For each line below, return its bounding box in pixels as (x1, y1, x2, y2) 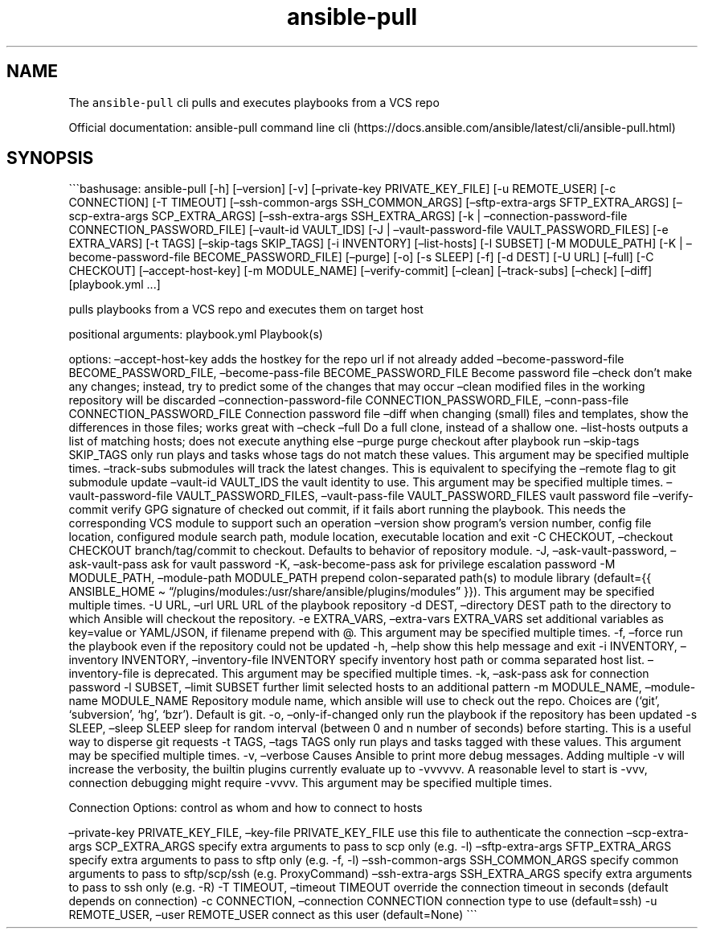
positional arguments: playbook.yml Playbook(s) (68, 327, 323, 342)
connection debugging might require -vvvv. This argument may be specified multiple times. (68, 776, 553, 790)
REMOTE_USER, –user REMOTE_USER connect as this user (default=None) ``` (68, 908, 477, 922)
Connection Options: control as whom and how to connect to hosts (68, 801, 423, 815)
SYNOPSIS (6, 148, 94, 169)
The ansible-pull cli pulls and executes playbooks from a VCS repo (68, 95, 440, 109)
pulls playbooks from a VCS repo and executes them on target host (68, 302, 424, 317)
